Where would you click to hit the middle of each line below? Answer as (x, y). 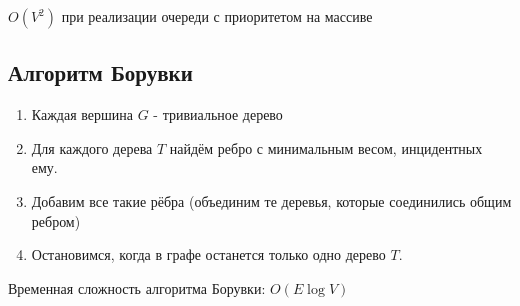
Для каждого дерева (92, 147)
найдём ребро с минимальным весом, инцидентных (326, 147)
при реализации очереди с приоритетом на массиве (217, 16)
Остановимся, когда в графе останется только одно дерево (208, 254)
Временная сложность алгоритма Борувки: (137, 287)
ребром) (56, 220)
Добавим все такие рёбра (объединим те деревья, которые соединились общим (271, 200)
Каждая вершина (82, 114)
